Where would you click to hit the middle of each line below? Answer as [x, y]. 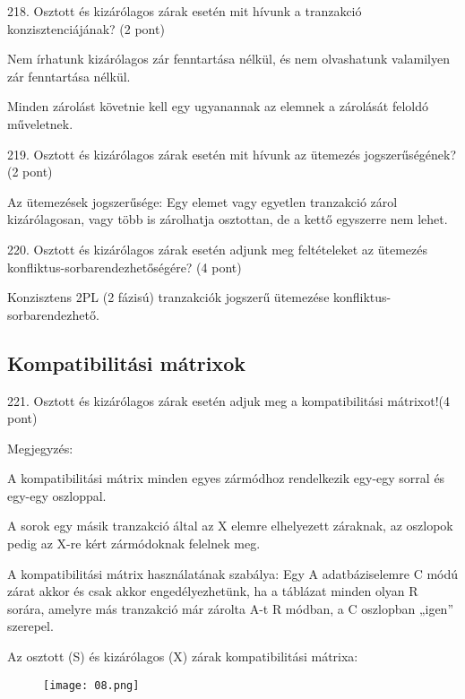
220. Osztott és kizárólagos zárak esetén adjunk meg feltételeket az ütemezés [217, 249]
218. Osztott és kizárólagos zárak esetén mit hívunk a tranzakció [185, 11]
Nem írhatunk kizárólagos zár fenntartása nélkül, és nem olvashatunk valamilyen [228, 59]
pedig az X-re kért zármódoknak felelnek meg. [134, 544]
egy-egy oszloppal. [57, 495]
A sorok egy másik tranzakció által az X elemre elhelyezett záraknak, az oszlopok [230, 526]
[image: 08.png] [91, 685]
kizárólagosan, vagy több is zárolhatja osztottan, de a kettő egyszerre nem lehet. [228, 219]
